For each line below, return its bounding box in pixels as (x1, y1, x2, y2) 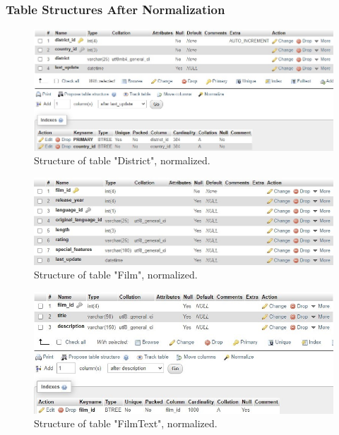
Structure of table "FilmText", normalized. (34, 416, 218, 431)
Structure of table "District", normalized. (34, 153, 210, 168)
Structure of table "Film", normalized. (34, 267, 198, 282)
